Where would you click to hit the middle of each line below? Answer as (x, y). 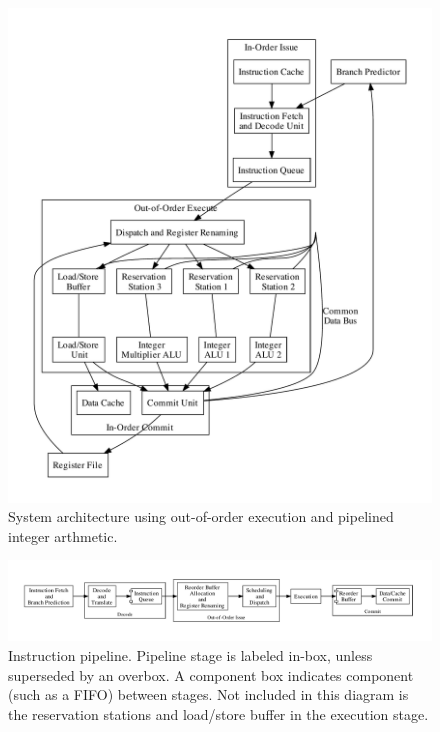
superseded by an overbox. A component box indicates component (211, 674)
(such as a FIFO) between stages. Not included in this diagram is (208, 694)
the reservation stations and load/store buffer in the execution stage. (218, 713)
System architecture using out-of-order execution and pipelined (201, 516)
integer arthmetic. (63, 535)
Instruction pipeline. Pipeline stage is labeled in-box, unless (190, 655)
